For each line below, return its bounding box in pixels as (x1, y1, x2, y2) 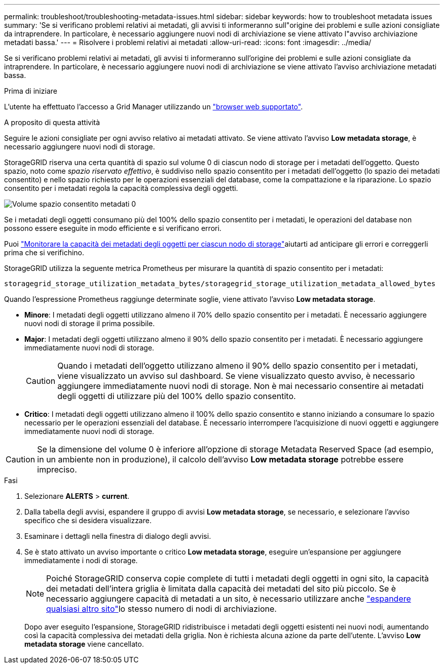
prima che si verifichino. (4, 248, 85, 257)
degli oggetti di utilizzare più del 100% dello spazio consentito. (57, 391, 296, 401)
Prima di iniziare (4, 87, 57, 95)
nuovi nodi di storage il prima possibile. (24, 319, 155, 328)
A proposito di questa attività (4, 118, 100, 127)
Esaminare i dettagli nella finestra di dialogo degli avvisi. (24, 532, 211, 540)
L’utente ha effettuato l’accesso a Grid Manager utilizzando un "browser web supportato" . (4, 102, 303, 111)
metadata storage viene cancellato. (24, 640, 144, 648)
